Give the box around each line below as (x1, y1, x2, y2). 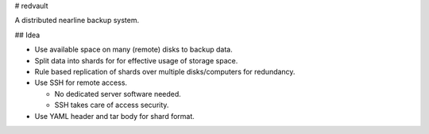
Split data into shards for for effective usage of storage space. (34, 56, 238, 65)
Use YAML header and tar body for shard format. (34, 111, 195, 121)
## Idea (14, 30, 41, 40)
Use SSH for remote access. (34, 78, 127, 87)
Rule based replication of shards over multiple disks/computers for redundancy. (34, 67, 296, 76)
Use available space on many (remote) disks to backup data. (34, 44, 234, 55)
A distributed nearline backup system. (14, 16, 139, 25)
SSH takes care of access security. (54, 100, 169, 110)
